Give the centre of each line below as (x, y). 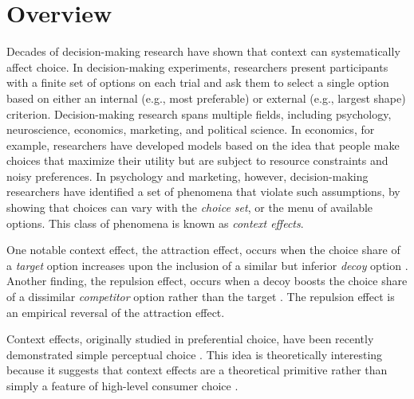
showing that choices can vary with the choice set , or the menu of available (190, 207)
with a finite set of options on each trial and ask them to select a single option (198, 82)
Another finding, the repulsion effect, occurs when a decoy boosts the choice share (207, 281)
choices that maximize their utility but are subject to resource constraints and (197, 160)
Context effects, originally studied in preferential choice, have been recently (190, 339)
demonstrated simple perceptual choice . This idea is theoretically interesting (195, 354)
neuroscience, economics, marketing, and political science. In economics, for (191, 129)
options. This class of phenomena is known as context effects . (155, 223)
